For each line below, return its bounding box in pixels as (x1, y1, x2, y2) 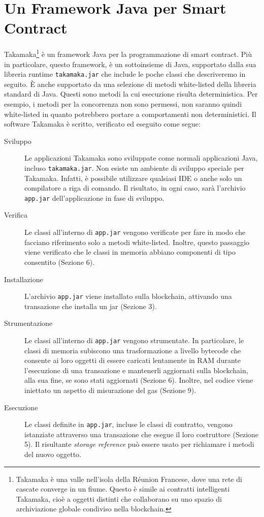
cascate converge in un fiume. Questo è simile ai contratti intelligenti (16, 483, 230, 494)
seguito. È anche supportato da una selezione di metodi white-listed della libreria (4, 78, 256, 89)
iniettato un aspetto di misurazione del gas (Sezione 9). (24, 384, 196, 395)
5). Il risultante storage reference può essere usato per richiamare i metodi (24, 439, 254, 449)
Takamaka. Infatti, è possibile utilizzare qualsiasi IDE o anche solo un (24, 172, 242, 183)
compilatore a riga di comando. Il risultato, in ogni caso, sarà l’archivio (24, 183, 246, 193)
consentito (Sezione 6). (24, 256, 95, 267)
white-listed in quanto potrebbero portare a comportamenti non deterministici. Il (4, 108, 256, 119)
